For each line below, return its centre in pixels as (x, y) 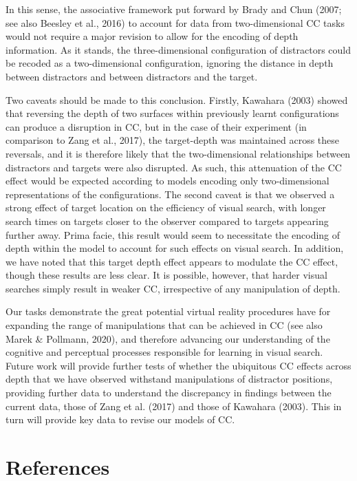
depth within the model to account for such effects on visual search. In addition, (175, 248)
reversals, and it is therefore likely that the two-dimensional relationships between (178, 153)
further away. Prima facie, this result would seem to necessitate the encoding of (173, 234)
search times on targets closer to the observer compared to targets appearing (167, 221)
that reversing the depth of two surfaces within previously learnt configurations (172, 113)
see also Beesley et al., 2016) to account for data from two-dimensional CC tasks (175, 22)
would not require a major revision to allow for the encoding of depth (152, 36)
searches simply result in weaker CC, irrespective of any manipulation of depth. (173, 288)
